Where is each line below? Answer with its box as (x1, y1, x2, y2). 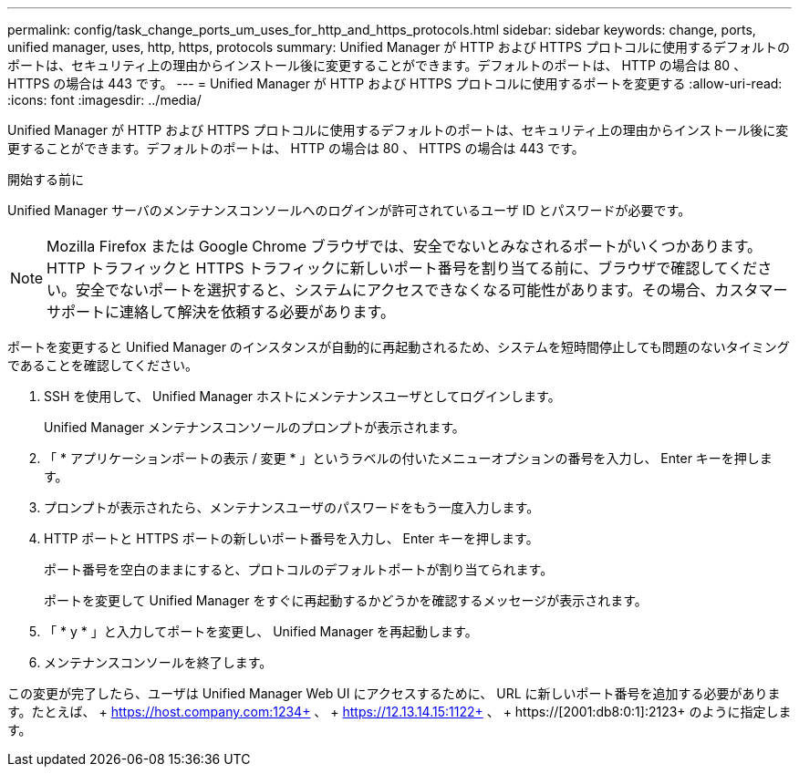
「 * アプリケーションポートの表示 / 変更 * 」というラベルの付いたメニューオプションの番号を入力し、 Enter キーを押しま (44, 450, 773, 466)
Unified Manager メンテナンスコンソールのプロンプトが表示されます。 (44, 419, 465, 435)
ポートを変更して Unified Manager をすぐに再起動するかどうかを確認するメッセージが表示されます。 (44, 593, 648, 608)
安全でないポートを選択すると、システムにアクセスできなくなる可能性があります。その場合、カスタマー (76, 281, 788, 299)
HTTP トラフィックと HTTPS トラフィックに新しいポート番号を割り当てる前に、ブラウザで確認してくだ (47, 259, 758, 277)
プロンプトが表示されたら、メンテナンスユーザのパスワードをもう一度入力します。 (44, 500, 540, 515)
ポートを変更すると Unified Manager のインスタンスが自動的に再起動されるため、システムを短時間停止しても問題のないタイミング (7, 339, 790, 355)
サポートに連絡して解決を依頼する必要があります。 (47, 303, 395, 321)
